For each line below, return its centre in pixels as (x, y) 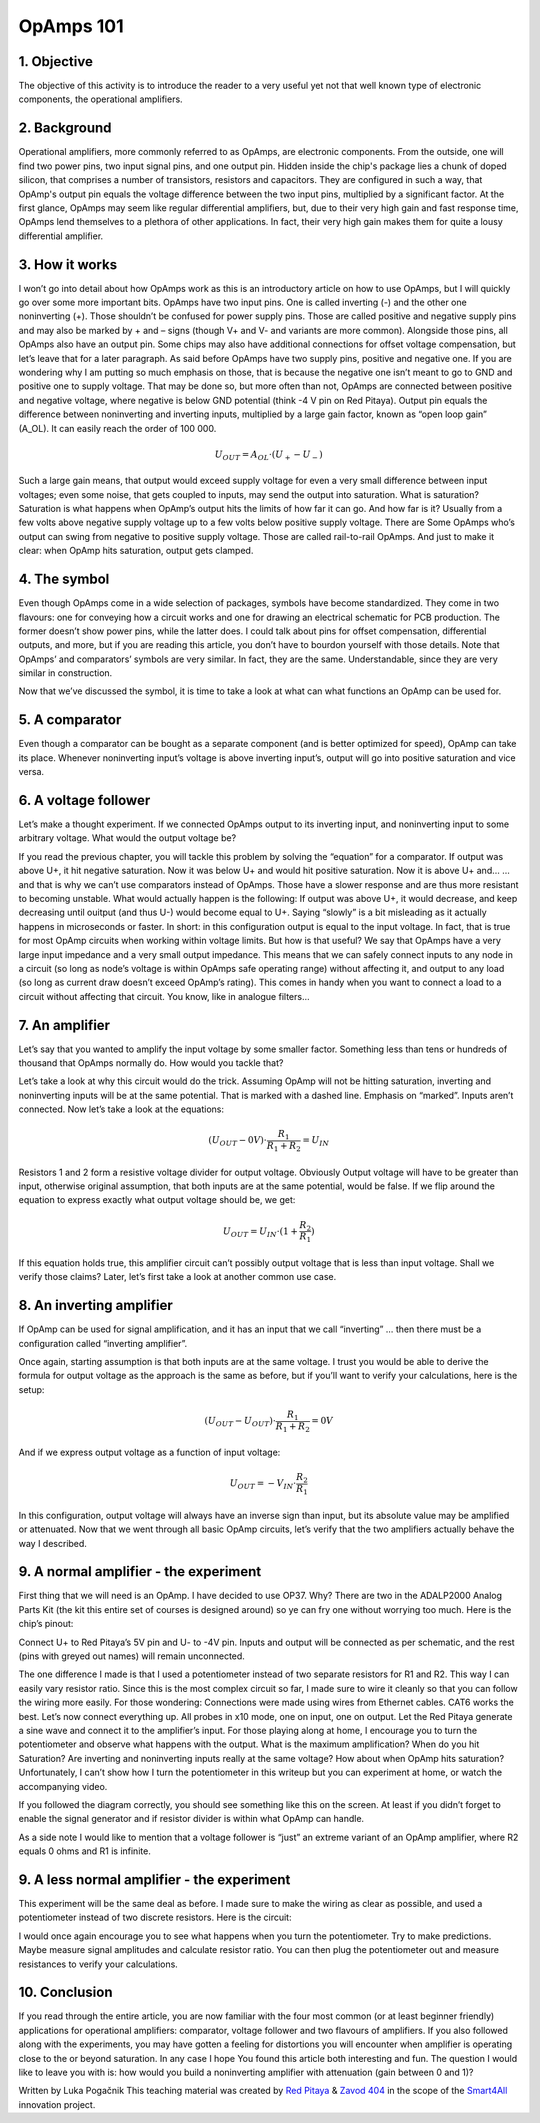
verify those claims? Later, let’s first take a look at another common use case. (177, 1277)
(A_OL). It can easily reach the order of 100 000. (117, 428)
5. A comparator (70, 720)
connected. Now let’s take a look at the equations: (121, 1109)
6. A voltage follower (84, 800)
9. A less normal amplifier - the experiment (154, 1879)
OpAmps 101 (71, 26)
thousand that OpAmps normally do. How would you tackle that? (151, 1063)
